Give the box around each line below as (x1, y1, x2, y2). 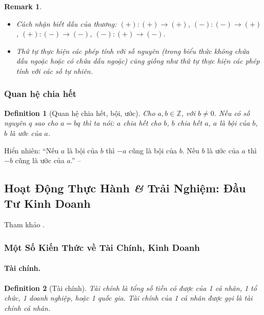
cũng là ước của (15, 155, 65, 166)
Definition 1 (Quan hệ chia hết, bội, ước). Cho (4, 107, 155, 118)
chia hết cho (123, 117, 161, 128)
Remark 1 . (4, 1, 42, 11)
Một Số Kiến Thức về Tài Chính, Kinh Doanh (4, 241, 200, 253)
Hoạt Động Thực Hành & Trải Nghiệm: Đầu (4, 180, 246, 196)
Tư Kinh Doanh (4, 195, 91, 211)
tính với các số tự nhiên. (16, 65, 93, 76)
